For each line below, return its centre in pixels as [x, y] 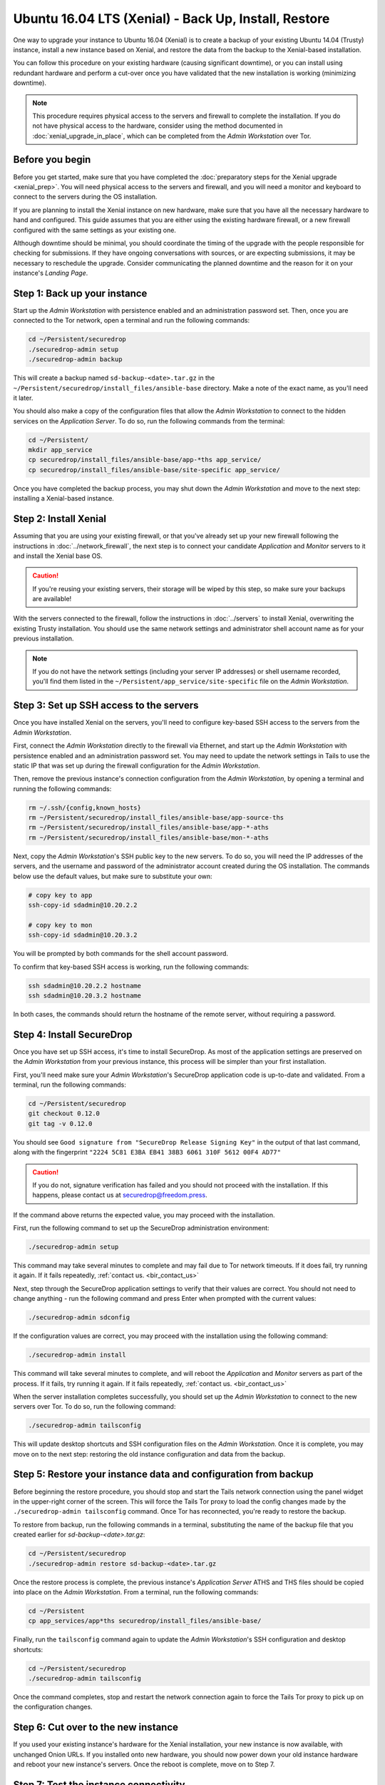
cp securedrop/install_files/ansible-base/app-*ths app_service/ [145, 460]
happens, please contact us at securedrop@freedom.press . [120, 1195]
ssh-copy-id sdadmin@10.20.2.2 [83, 905]
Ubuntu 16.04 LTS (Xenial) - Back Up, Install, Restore [171, 19]
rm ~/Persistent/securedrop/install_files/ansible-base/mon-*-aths [149, 838]
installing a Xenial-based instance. [63, 498]
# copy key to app [60, 895]
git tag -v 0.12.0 [60, 1123]
